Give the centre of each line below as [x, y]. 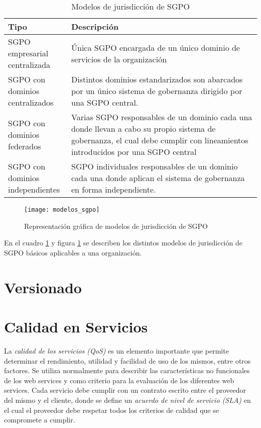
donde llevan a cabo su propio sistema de [144, 129]
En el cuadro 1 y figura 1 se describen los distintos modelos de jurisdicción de [123, 243]
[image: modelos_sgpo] [62, 210]
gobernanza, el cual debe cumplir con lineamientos [160, 140]
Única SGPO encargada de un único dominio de [156, 47]
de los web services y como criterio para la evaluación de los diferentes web [119, 380]
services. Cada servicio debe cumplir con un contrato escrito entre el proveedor [125, 390]
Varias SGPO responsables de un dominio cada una [162, 117]
